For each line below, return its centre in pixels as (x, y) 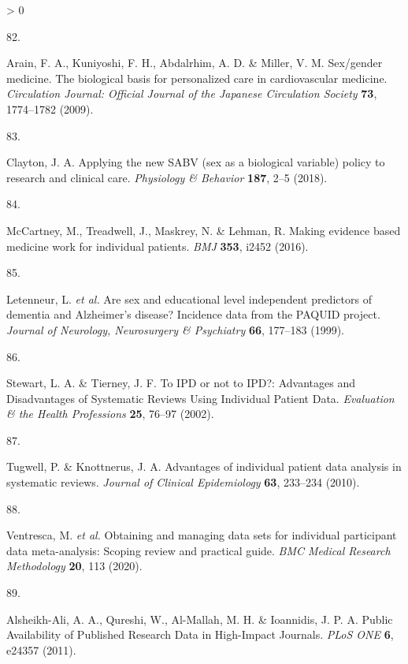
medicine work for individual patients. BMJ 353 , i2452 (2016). (158, 246)
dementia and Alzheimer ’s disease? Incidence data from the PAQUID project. (193, 314)
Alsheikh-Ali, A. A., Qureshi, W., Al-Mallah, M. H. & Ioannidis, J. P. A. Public (200, 619)
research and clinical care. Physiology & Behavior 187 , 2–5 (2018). (167, 177)
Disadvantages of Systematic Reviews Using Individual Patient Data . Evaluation (200, 398)
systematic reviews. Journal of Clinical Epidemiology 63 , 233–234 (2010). (183, 482)
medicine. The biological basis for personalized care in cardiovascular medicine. (197, 78)
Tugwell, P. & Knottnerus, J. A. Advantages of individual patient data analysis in (204, 466)
